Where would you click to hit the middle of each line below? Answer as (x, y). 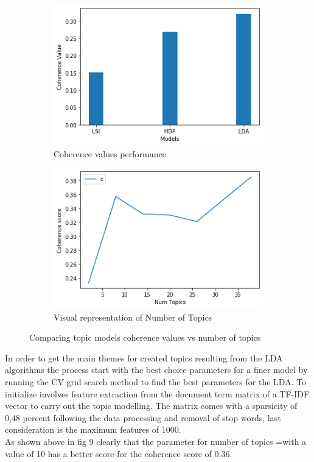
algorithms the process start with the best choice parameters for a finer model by (156, 370)
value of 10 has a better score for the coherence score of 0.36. (119, 453)
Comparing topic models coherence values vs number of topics (145, 337)
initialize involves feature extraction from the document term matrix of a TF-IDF (157, 393)
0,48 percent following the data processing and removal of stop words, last (143, 417)
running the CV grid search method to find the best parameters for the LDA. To (156, 381)
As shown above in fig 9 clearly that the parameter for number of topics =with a (156, 441)
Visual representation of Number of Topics (133, 317)
